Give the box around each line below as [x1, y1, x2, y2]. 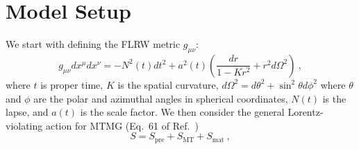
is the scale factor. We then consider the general [80, 105, 285, 119]
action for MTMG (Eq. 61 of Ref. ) [45, 118, 199, 132]
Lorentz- [287, 105, 324, 119]
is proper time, [40, 77, 103, 91]
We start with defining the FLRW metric [6, 37, 181, 51]
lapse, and [6, 105, 49, 119]
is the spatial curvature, [117, 77, 219, 91]
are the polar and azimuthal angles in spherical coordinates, [33, 91, 288, 105]
